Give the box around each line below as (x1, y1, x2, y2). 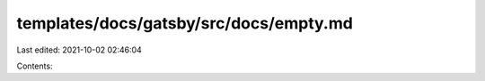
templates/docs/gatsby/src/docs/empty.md (16, 13, 354, 33)
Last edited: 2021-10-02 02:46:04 (16, 45, 143, 55)
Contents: (16, 61, 53, 71)
